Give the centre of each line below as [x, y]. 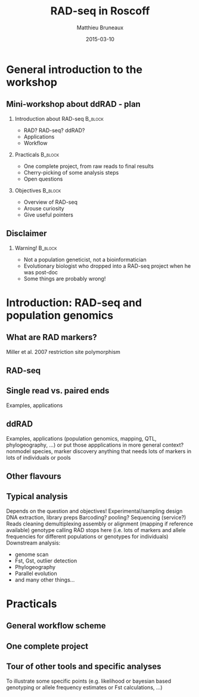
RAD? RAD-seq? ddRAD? [54, 130]
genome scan [32, 554]
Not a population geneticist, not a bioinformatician [85, 259]
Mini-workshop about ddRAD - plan [74, 104]
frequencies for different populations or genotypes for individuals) [87, 536]
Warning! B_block [36, 248]
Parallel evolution [36, 573]
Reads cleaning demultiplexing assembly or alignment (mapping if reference [100, 524]
